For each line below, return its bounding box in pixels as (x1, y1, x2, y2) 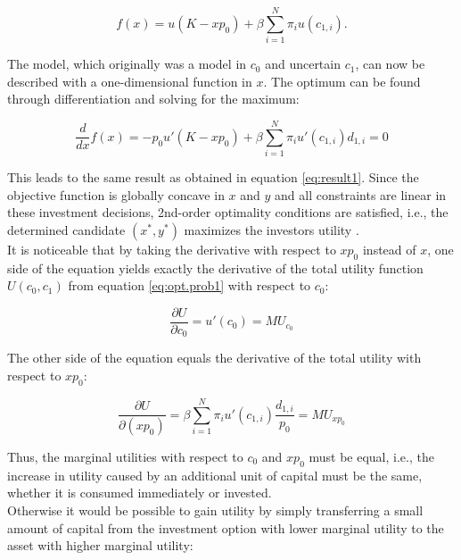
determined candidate (7, 220, 126, 238)
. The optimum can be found (263, 71, 421, 90)
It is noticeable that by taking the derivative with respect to (7, 239, 336, 258)
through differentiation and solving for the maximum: (7, 89, 300, 108)
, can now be (355, 54, 425, 73)
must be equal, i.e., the (309, 447, 434, 465)
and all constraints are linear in (275, 185, 447, 204)
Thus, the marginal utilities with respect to (7, 447, 243, 465)
